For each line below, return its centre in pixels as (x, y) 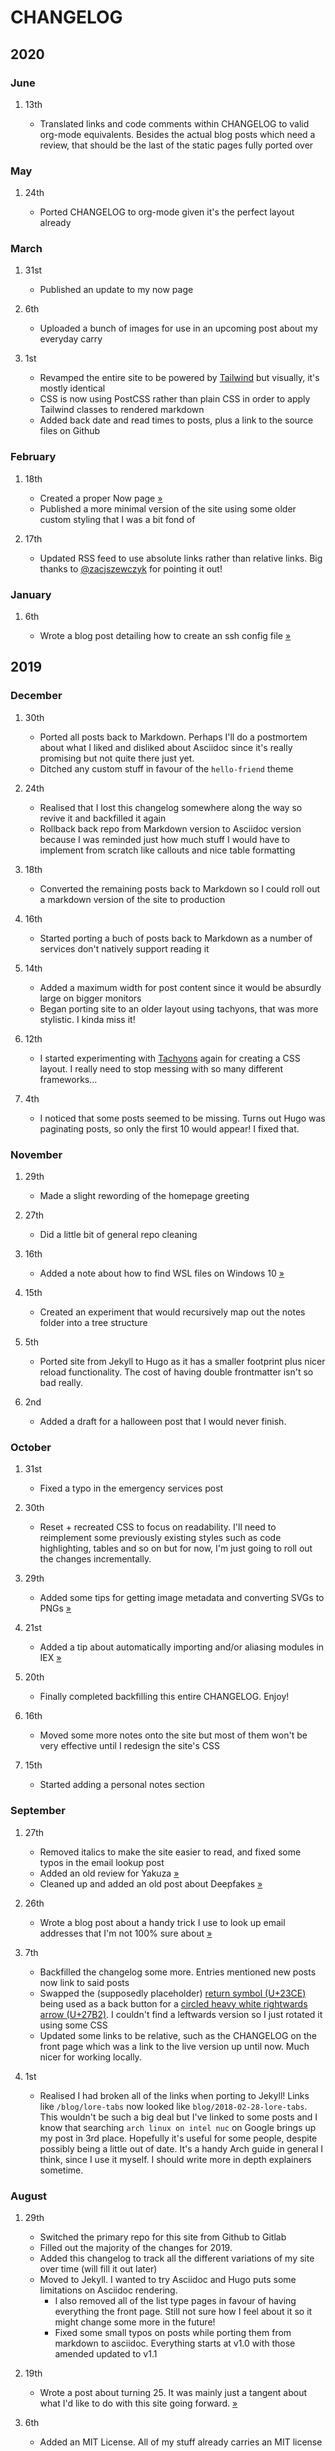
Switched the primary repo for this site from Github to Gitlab (163, 2237)
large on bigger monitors (90, 998)
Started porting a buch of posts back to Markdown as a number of (176, 938)
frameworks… (68, 1079)
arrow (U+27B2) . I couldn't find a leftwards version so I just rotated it (181, 2014)
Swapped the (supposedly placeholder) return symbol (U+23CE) (173, 1993)
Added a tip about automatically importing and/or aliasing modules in (182, 1647)
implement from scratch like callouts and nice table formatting (167, 850)
